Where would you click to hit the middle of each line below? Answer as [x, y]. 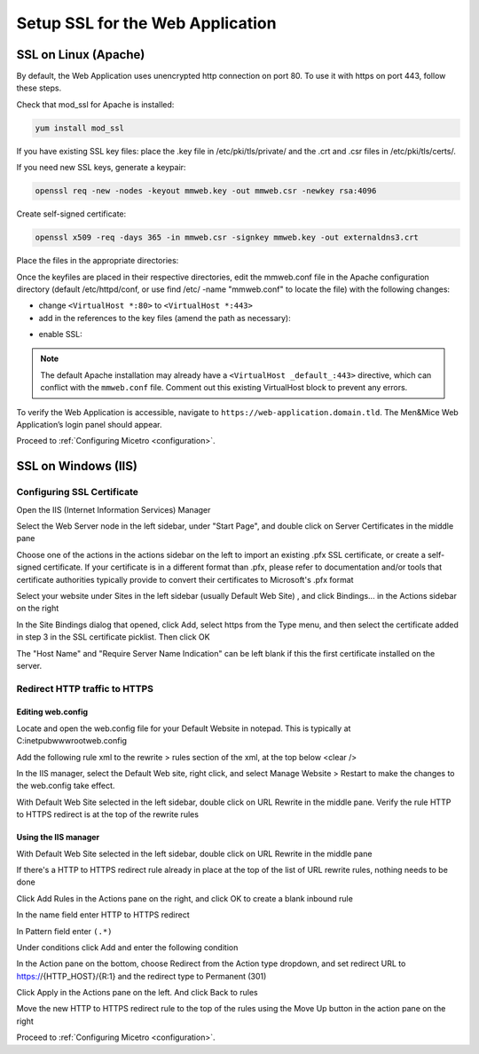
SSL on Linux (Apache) [81, 55]
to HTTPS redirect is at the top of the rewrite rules [108, 814]
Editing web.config [52, 712]
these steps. [39, 88]
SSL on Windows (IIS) [77, 466]
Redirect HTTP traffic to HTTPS [85, 688]
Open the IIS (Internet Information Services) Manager [114, 509]
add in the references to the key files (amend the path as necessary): [165, 318]
